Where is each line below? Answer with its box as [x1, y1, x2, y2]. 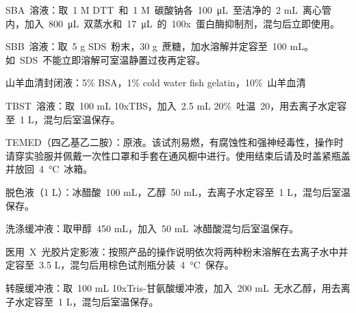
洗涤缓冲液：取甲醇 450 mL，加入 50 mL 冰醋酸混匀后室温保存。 [5, 221, 299, 236]
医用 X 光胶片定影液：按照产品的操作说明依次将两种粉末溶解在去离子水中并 [5, 244, 348, 258]
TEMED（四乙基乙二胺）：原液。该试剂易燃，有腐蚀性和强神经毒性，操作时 [5, 135, 344, 149]
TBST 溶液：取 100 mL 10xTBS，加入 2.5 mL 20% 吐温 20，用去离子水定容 [5, 98, 347, 112]
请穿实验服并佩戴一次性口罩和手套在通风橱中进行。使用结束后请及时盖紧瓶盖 [5, 148, 351, 162]
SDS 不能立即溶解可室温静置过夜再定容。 [19, 52, 206, 66]
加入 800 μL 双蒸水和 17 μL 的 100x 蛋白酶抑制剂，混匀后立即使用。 [24, 16, 340, 30]
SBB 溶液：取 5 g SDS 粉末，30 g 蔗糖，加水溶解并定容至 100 [5, 39, 287, 53]
